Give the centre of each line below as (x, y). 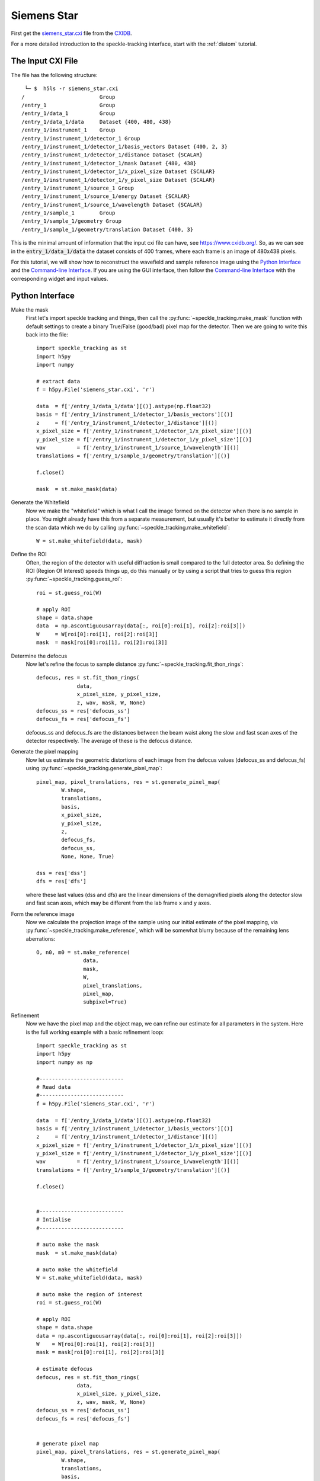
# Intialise (54, 1220)
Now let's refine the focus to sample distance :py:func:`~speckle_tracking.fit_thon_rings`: (135, 664)
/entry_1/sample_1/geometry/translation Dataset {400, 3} (108, 229)
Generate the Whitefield (40, 502)
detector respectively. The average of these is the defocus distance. (109, 741)
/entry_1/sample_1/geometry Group (71, 221)
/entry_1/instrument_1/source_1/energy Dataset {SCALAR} (106, 196)
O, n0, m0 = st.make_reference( (83, 953)
